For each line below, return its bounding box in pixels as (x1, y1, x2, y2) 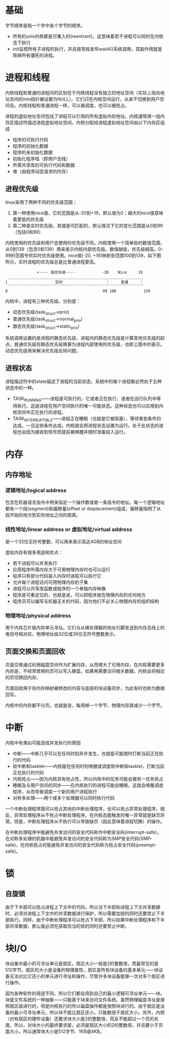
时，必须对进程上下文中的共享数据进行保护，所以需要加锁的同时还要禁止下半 (5, 910, 165, 916)
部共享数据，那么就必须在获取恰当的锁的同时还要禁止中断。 (5, 923, 130, 929)
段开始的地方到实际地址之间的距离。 (5, 512, 81, 518)
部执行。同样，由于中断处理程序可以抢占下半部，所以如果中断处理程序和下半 (5, 917, 165, 923)
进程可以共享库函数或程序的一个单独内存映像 (12, 585, 106, 591)
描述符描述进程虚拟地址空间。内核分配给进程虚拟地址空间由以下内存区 (14, 119, 160, 125)
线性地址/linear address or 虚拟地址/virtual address (5, 526, 133, 533)
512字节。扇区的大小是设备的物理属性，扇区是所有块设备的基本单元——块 (5, 966, 159, 973)
